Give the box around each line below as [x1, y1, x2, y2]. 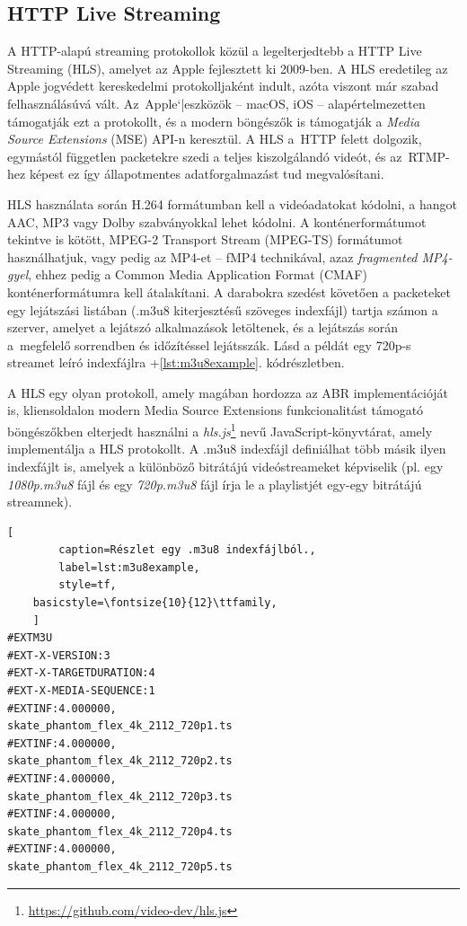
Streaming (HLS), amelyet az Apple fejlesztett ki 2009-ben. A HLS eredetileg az [7, 58, 448, 77]
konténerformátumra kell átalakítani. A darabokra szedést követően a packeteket [7, 282, 451, 301]
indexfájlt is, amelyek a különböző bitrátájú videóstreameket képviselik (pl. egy [7, 456, 444, 475]
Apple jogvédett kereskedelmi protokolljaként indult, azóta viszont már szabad [7, 76, 439, 95]
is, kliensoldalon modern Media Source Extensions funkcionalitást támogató [7, 401, 424, 419]
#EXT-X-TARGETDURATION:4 [7, 666, 155, 680]
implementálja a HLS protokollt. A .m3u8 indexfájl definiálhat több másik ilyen [7, 439, 446, 458]
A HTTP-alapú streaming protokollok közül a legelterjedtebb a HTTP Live [7, 41, 422, 60]
